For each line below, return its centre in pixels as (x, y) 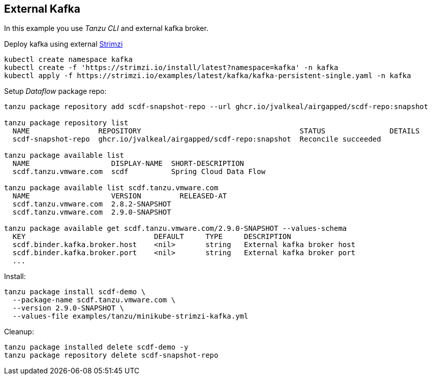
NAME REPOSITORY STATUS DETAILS (216, 131)
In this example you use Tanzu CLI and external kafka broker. (106, 28)
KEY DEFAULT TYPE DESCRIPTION (152, 237)
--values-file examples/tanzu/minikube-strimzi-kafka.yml (130, 316)
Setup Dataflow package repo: (55, 91)
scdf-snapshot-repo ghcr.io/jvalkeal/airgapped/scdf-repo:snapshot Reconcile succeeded (197, 139)
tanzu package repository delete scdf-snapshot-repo (111, 355)
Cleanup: (19, 332)
